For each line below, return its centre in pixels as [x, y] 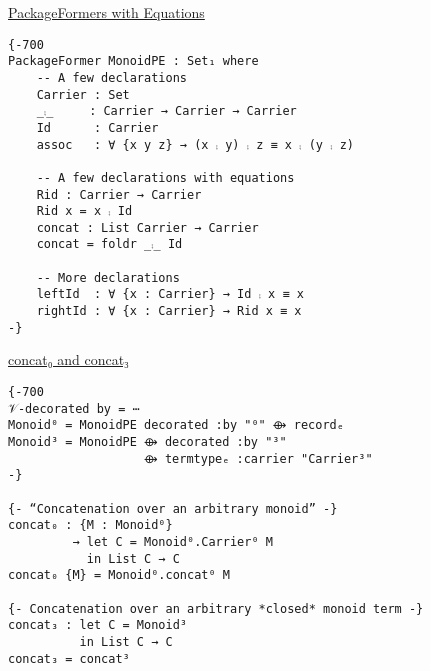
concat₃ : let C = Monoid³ [97, 625]
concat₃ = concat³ [69, 658]
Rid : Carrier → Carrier [119, 194]
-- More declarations [108, 277]
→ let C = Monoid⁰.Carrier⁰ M [172, 541]
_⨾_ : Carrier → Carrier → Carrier [166, 111]
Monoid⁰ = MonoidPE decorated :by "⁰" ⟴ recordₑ [176, 425]
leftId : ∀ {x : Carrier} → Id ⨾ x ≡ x [170, 294]
